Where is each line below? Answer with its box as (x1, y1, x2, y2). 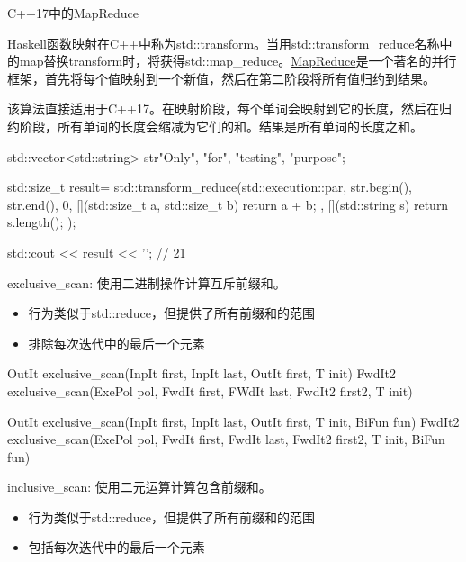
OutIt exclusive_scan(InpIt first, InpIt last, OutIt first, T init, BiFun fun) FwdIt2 (7, 412, 460, 431)
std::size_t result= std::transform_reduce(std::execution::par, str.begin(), (7, 177, 413, 196)
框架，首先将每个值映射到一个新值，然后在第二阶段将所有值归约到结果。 (7, 68, 435, 87)
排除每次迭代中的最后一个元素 (28, 333, 205, 352)
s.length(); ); (7, 213, 76, 231)
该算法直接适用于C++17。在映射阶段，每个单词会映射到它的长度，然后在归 (7, 99, 452, 118)
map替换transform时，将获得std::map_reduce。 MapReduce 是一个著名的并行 (19, 51, 457, 70)
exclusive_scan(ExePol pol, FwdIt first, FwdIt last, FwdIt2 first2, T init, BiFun (7, 430, 445, 449)
